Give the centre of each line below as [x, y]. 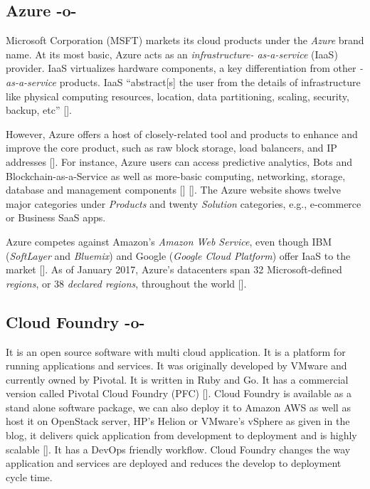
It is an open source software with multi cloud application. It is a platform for [176, 351]
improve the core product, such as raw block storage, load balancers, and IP [171, 148]
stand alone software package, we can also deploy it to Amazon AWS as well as [178, 407]
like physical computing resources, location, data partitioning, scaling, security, [178, 96]
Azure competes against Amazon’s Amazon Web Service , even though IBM [169, 241]
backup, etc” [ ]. [39, 110]
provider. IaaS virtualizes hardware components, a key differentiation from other [181, 68]
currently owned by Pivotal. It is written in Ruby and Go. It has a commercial [177, 379]
